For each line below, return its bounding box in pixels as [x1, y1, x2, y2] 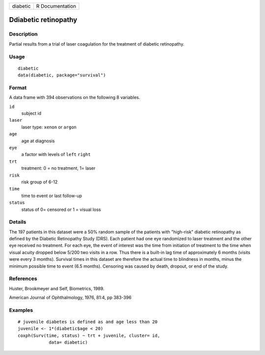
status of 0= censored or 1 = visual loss [21, 206, 101, 212]
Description [9, 31, 38, 38]
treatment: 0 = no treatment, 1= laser [21, 165, 96, 171]
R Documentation [36, 3, 77, 9]
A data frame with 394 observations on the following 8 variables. [9, 95, 140, 101]
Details [9, 219, 26, 226]
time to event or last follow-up [21, 193, 82, 199]
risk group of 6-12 [21, 179, 58, 185]
